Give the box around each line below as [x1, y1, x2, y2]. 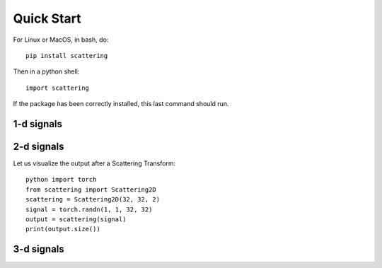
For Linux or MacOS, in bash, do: [13, 35, 109, 44]
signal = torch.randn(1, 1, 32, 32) [25, 205, 153, 214]
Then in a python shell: [13, 67, 80, 76]
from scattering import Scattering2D [25, 185, 157, 194]
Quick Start [13, 11, 81, 26]
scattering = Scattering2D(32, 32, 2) [25, 195, 161, 204]
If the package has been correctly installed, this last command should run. [13, 100, 229, 108]
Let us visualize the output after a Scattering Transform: [13, 159, 176, 168]
